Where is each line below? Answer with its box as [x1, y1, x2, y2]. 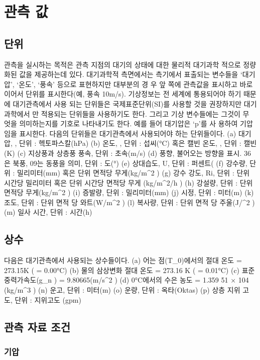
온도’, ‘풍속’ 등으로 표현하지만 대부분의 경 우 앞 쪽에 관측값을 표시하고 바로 [19, 78, 253, 89]
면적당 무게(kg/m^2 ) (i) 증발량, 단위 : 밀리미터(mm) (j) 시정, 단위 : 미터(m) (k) [4, 187, 254, 198]
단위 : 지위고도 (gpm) [15, 294, 81, 305]
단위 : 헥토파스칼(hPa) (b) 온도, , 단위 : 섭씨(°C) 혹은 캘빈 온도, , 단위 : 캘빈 [19, 138, 257, 148]
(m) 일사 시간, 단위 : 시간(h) [4, 207, 92, 217]
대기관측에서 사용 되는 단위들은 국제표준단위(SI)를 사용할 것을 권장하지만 [13, 98, 242, 109]
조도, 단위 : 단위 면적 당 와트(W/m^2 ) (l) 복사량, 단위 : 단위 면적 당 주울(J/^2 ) [4, 197, 255, 207]
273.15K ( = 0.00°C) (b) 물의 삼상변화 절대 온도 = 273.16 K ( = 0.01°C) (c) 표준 [4, 264, 255, 275]
